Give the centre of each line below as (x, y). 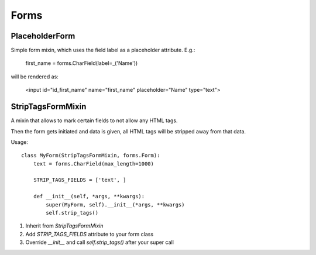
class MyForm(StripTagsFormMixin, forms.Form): (91, 156)
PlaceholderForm (43, 36)
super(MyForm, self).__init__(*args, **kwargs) (115, 204)
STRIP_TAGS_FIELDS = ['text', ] (80, 180)
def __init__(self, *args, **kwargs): (89, 197)
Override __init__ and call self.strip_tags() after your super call (99, 242)
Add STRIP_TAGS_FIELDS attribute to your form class (90, 234)
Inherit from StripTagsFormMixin (64, 226)
